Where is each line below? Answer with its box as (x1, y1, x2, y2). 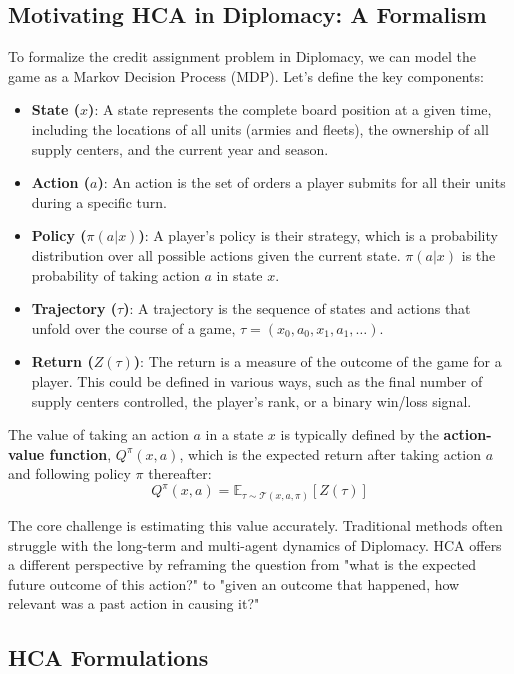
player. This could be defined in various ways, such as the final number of (31, 370, 483, 391)
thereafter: (148, 463, 212, 484)
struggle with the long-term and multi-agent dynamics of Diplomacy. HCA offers (8, 534, 502, 555)
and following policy (8, 463, 131, 484)
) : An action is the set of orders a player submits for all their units (97, 172, 506, 193)
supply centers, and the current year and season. (31, 138, 329, 159)
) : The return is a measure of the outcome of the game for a (133, 351, 502, 372)
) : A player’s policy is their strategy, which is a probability (138, 225, 498, 246)
